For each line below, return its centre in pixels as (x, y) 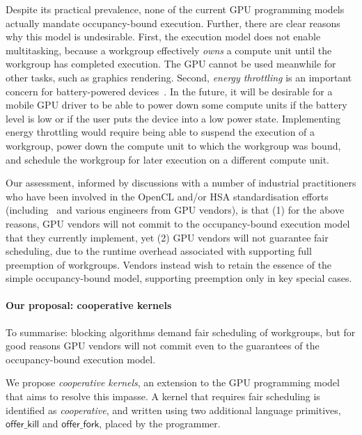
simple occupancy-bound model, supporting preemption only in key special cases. (179, 278)
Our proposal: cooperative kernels (89, 305)
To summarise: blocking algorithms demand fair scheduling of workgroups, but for (181, 332)
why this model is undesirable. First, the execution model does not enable (163, 37)
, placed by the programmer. (160, 424)
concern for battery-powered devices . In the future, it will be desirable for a (169, 91)
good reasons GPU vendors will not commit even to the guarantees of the (163, 346)
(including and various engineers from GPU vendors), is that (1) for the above (175, 210)
